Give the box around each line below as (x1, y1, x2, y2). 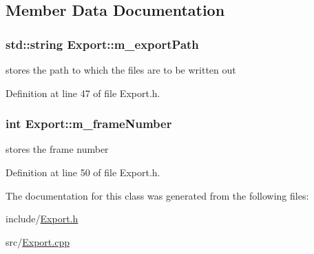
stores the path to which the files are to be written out (6, 63, 236, 76)
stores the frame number (6, 142, 109, 156)
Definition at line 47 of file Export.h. (6, 85, 160, 100)
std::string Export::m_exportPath (6, 35, 199, 52)
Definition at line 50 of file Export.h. (6, 165, 160, 179)
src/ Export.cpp (6, 234, 70, 248)
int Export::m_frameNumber (6, 115, 172, 132)
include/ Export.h (6, 211, 78, 226)
